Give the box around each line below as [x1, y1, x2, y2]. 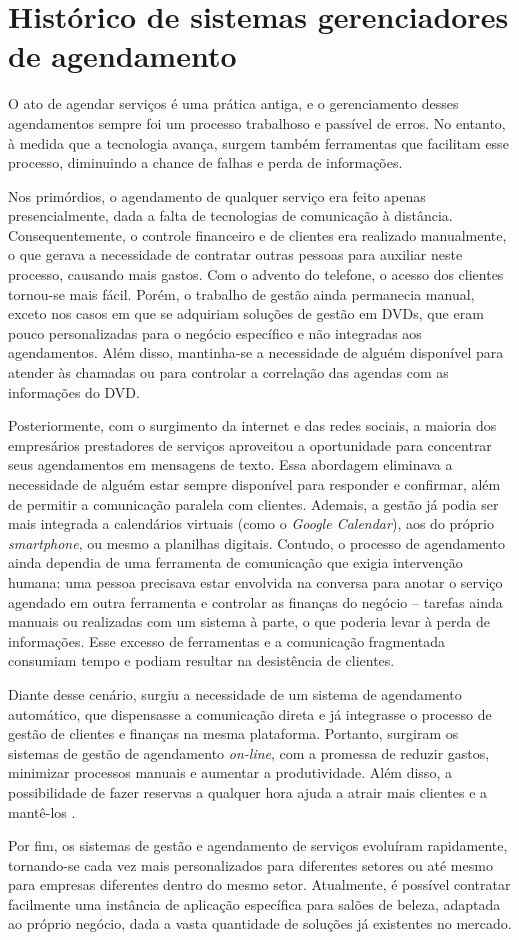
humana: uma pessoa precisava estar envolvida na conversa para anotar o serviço [8, 571, 503, 592]
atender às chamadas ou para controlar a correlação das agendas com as [8, 362, 449, 383]
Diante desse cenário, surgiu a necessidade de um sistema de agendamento [8, 683, 462, 704]
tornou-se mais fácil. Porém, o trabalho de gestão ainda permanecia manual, [8, 283, 475, 304]
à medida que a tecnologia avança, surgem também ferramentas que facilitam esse [8, 132, 509, 153]
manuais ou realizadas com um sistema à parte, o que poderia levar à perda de [8, 611, 490, 632]
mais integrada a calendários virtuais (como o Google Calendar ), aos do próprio [8, 513, 494, 534]
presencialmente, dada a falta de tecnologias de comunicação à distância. [8, 205, 453, 226]
